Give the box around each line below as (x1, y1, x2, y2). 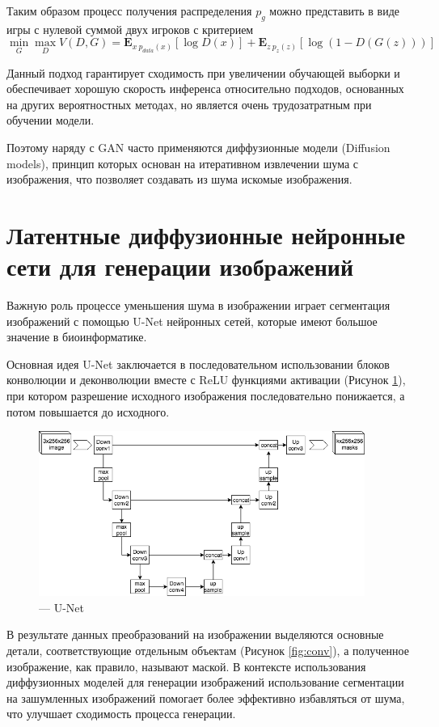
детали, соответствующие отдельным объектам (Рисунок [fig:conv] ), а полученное (6, 641, 409, 658)
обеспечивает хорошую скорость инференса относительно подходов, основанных (6, 80, 404, 97)
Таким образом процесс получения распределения (6, 2, 252, 19)
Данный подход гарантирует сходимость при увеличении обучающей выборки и (6, 64, 400, 81)
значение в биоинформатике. (6, 328, 147, 345)
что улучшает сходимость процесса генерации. (6, 705, 236, 722)
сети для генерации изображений (6, 250, 354, 283)
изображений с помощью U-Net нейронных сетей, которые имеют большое (6, 312, 378, 329)
